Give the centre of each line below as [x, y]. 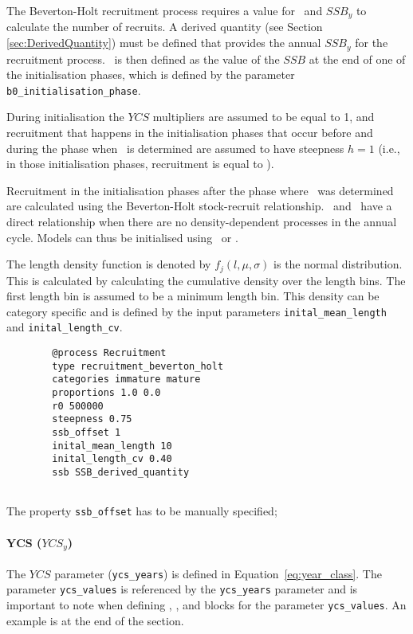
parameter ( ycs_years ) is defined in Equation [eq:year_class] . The [218, 573]
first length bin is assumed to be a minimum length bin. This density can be [193, 296]
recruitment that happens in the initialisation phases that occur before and [190, 132]
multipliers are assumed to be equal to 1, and [264, 117]
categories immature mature [126, 380]
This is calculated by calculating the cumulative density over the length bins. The [206, 280]
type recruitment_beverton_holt [138, 366]
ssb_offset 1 [87, 432]
